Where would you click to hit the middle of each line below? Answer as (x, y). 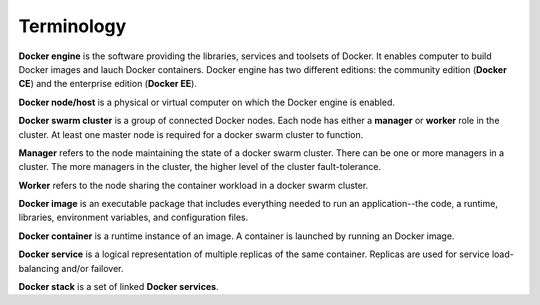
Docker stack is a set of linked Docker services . (118, 287)
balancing (39, 268)
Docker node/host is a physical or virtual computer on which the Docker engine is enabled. (206, 102)
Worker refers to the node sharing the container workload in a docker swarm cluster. (193, 185)
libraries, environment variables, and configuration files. (133, 217)
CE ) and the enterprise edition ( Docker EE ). (107, 84)
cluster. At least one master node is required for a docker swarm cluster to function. (191, 134)
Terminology (72, 26)
